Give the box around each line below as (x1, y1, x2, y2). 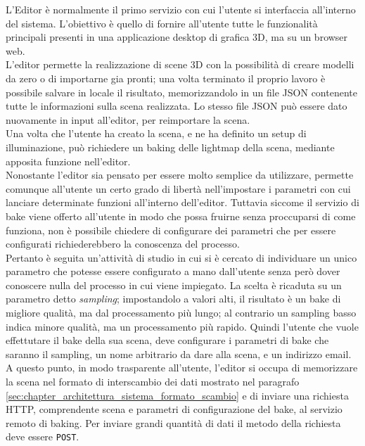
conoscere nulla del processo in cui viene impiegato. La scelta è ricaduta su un (6, 277, 342, 292)
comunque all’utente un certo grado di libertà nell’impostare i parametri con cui (6, 181, 351, 196)
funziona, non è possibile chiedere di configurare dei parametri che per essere (6, 222, 336, 237)
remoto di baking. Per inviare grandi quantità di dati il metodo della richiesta (6, 415, 341, 430)
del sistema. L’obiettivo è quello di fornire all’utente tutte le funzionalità (6, 15, 318, 30)
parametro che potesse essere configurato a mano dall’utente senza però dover (6, 264, 340, 279)
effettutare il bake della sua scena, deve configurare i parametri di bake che (6, 333, 329, 348)
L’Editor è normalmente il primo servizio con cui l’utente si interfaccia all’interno (6, 2, 356, 16)
